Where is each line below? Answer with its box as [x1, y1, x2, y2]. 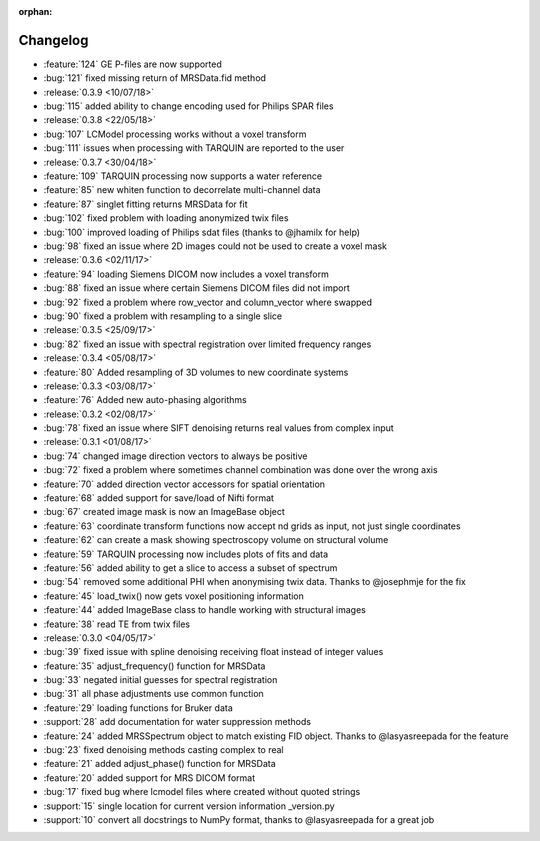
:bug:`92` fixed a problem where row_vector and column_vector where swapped [43, 296, 373, 308]
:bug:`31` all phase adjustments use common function [43, 688, 264, 700]
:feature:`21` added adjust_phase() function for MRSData [43, 758, 277, 770]
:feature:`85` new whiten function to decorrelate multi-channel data [43, 184, 321, 196]
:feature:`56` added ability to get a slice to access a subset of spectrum [43, 561, 338, 574]
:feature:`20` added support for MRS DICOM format [43, 771, 255, 784]
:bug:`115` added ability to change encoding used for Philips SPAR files [43, 100, 334, 112]
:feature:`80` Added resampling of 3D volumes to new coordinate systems [43, 366, 349, 378]
